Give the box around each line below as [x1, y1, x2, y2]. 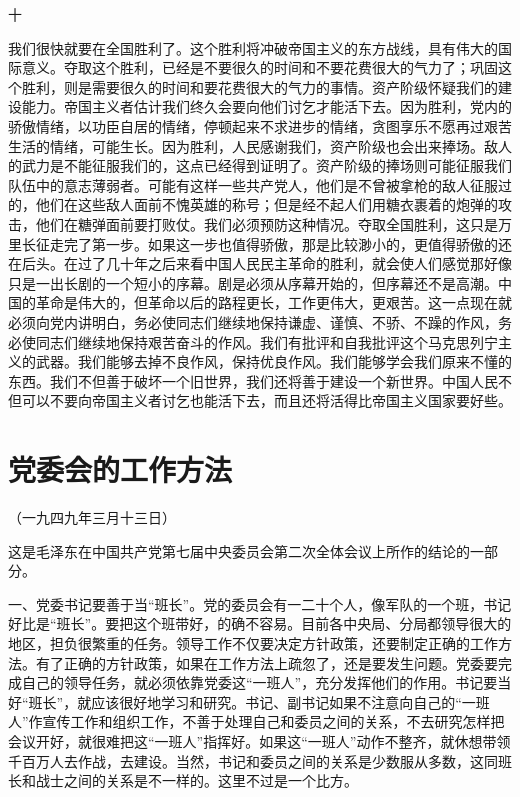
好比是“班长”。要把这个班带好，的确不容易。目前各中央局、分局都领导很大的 [8, 613, 512, 634]
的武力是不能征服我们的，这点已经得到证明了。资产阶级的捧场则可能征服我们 [8, 155, 512, 176]
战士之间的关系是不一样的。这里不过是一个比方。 [35, 770, 358, 791]
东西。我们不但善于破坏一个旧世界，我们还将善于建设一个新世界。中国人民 [8, 370, 498, 391]
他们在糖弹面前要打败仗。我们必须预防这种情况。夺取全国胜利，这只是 [35, 213, 498, 234]
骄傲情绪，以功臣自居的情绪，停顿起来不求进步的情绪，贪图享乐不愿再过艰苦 [8, 115, 512, 136]
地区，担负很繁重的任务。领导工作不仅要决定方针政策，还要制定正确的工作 [8, 632, 498, 653]
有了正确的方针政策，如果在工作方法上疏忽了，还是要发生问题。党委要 [35, 652, 498, 673]
